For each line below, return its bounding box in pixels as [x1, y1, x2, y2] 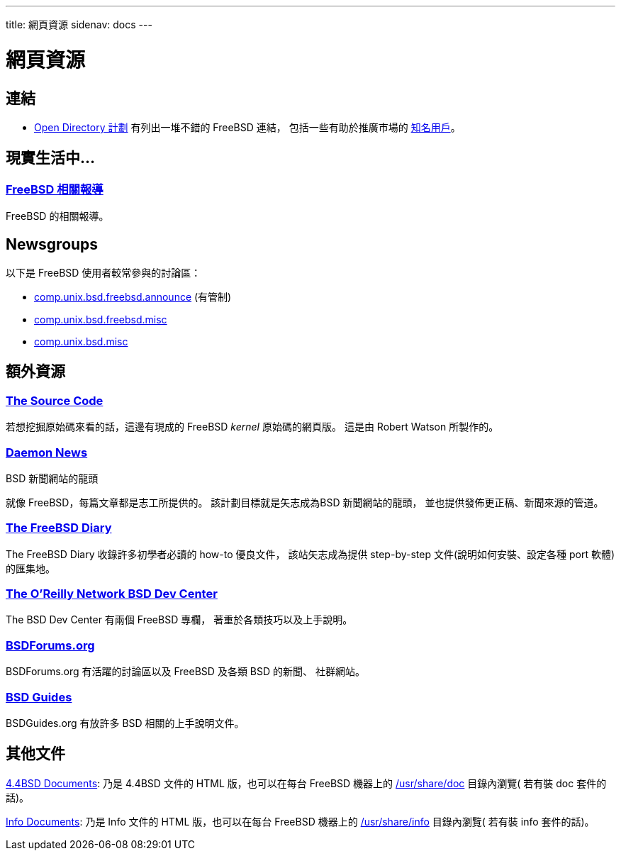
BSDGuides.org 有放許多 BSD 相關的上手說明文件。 [6, 716, 245, 729]
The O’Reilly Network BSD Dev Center [6, 587, 218, 601]
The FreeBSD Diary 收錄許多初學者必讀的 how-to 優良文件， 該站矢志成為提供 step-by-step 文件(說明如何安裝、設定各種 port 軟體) [6, 547, 615, 560]
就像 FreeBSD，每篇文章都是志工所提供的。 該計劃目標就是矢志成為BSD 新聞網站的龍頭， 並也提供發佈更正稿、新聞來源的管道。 [6, 496, 604, 508]
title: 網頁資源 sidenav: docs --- [6, 18, 152, 30]
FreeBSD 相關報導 [6, 182, 103, 196]
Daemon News [6, 445, 88, 460]
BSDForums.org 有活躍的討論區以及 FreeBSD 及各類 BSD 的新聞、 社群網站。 [6, 665, 365, 678]
